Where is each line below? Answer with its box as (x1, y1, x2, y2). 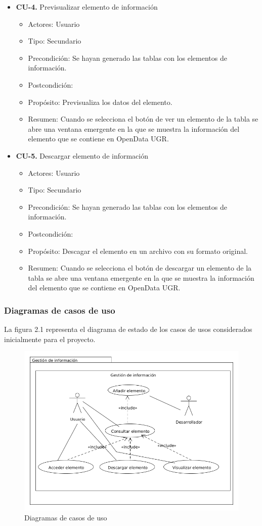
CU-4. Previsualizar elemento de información (16, 2, 158, 12)
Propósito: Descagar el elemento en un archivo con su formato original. (28, 245, 248, 256)
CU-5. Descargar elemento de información (16, 150, 149, 161)
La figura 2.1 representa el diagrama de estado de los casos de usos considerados (4, 324, 252, 334)
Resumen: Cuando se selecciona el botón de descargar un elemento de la (28, 262, 252, 273)
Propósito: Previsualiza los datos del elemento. (28, 96, 172, 107)
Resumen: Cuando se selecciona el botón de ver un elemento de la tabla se (28, 114, 258, 124)
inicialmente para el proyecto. (4, 333, 96, 344)
